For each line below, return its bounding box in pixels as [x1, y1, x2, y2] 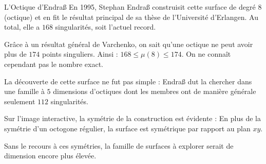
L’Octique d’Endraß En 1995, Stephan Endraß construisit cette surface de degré [4, 2, 256, 12]
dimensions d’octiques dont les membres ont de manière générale [53, 86, 256, 97]
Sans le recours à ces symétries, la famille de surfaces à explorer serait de [4, 140, 234, 151]
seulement [4, 96, 35, 106]
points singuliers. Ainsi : [42, 49, 118, 59]
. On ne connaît [181, 49, 231, 59]
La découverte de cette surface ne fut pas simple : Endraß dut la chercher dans [4, 76, 252, 86]
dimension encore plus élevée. [4, 150, 97, 161]
